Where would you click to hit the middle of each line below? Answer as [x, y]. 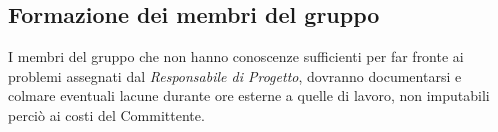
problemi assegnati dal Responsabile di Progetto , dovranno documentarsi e [235, 75]
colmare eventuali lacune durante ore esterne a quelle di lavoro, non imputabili [249, 95]
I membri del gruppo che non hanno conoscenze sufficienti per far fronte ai [236, 56]
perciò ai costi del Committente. [106, 114]
